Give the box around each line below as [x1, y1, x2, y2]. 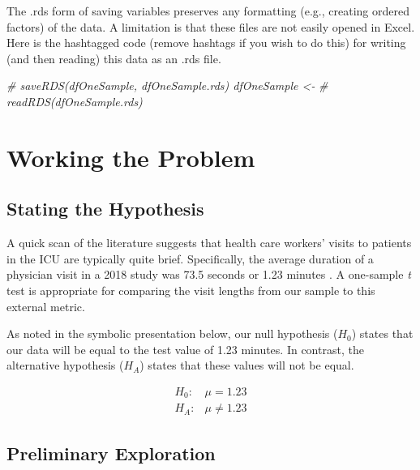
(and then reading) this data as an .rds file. [6, 49, 221, 66]
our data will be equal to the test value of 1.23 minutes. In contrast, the [6, 340, 364, 357]
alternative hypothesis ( [6, 357, 124, 374]
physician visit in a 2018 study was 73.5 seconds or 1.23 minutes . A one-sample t [6, 266, 411, 283]
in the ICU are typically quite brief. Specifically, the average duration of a [6, 250, 374, 267]
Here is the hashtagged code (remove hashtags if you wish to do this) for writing [6, 34, 406, 51]
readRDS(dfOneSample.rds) [6, 92, 143, 109]
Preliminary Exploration [6, 440, 216, 465]
